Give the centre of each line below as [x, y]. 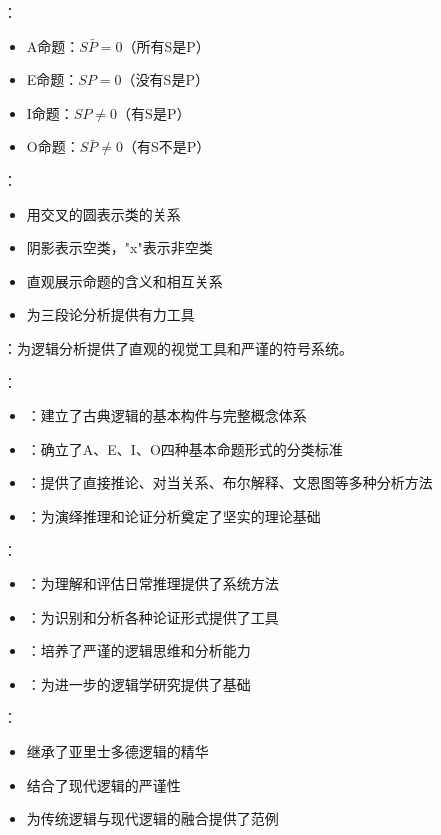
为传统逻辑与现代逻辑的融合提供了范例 [152, 818]
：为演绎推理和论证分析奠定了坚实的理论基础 [173, 515]
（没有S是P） [165, 79]
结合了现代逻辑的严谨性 [103, 784]
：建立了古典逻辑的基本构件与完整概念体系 [166, 415]
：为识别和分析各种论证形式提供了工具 [152, 616]
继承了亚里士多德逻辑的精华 [117, 751]
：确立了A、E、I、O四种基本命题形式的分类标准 [184, 448]
